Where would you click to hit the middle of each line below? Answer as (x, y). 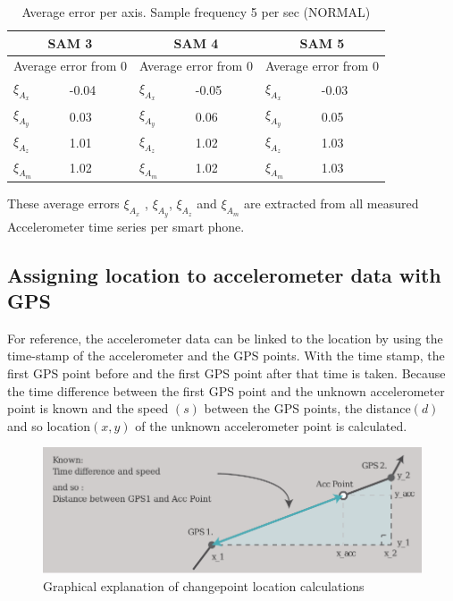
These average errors (63, 203)
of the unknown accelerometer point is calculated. (271, 425)
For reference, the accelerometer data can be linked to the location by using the (225, 338)
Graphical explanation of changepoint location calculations (204, 585)
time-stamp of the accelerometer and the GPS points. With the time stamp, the (226, 356)
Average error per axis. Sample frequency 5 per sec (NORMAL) (196, 12)
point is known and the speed (88, 408)
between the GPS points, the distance (307, 408)
